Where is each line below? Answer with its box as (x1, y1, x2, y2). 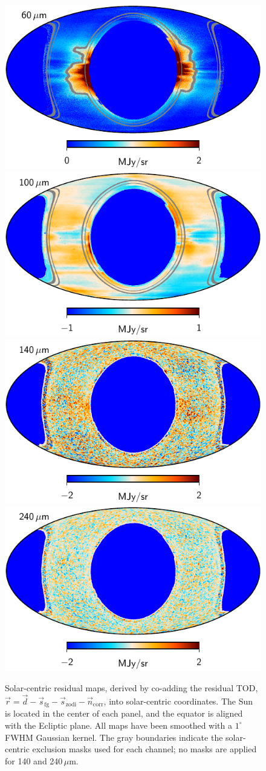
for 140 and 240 (5, 754, 63, 767)
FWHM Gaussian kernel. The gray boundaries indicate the (5, 731, 223, 743)
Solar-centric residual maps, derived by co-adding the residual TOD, (5, 682, 258, 694)
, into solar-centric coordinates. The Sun (103, 694, 253, 707)
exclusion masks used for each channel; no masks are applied (32, 743, 257, 755)
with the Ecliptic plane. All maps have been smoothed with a (5, 718, 233, 731)
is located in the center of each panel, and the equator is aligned (5, 707, 243, 720)
